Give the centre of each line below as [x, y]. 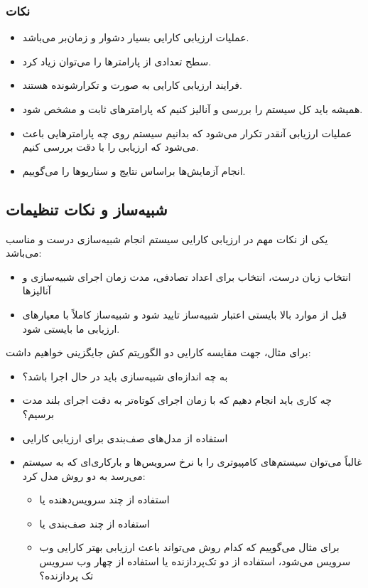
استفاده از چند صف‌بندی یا [94, 523]
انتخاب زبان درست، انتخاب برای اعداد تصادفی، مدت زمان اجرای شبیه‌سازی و [186, 276]
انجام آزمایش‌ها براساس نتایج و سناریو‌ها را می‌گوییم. [134, 170]
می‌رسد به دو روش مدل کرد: [84, 475]
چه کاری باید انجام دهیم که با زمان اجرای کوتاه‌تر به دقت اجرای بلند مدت [177, 400]
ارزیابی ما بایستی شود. [71, 328]
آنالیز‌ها [37, 290]
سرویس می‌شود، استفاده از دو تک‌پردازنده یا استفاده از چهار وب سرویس [195, 561]
